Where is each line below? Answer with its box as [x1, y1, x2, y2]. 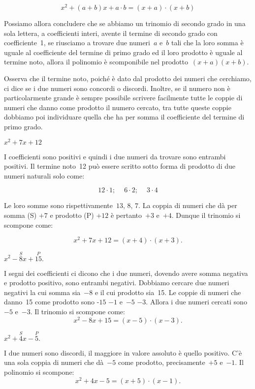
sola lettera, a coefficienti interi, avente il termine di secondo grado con [4, 28, 218, 38]
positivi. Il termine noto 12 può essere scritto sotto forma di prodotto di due [4, 161, 235, 171]
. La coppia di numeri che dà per [138, 200, 237, 210]
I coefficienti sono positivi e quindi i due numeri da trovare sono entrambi [4, 151, 226, 161]
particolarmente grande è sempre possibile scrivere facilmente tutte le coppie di [4, 92, 243, 103]
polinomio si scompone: [4, 367, 74, 377]
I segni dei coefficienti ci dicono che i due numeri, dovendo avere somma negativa [4, 268, 248, 278]
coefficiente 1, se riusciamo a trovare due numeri [4, 37, 150, 48]
